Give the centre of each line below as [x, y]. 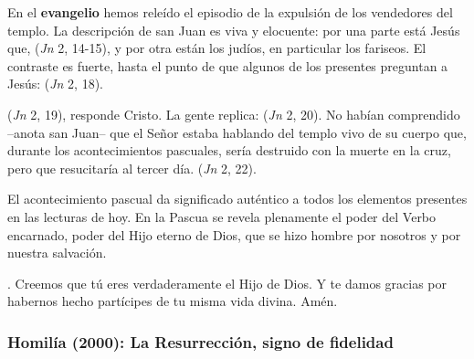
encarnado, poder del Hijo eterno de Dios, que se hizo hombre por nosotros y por [234, 234]
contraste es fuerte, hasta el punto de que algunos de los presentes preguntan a [228, 65]
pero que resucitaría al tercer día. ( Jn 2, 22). [132, 168]
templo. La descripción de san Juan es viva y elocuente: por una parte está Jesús [234, 30]
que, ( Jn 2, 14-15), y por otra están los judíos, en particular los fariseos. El [217, 48]
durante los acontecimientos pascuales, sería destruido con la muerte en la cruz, [229, 150]
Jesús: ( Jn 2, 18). [56, 84]
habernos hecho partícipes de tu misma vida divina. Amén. [173, 301]
